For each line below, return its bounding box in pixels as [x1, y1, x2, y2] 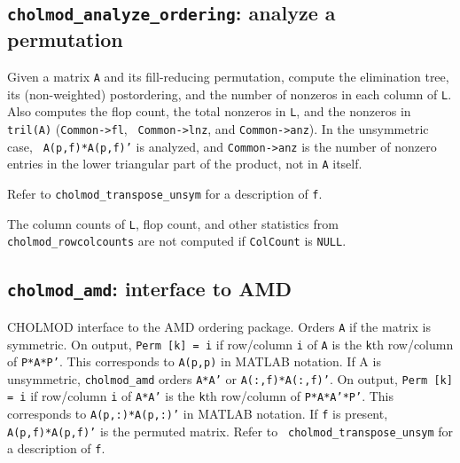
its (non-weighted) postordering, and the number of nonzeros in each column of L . [7, 84, 452, 103]
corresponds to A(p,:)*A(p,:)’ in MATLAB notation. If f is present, [7, 404, 388, 423]
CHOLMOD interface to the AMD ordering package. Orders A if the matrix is [7, 317, 431, 335]
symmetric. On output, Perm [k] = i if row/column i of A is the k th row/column [7, 334, 454, 353]
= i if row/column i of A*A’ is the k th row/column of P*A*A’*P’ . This [7, 387, 394, 405]
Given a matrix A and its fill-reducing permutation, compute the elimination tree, [7, 67, 449, 86]
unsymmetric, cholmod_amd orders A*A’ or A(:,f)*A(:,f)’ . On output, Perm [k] [7, 369, 453, 388]
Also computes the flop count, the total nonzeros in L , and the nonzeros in [7, 102, 411, 121]
